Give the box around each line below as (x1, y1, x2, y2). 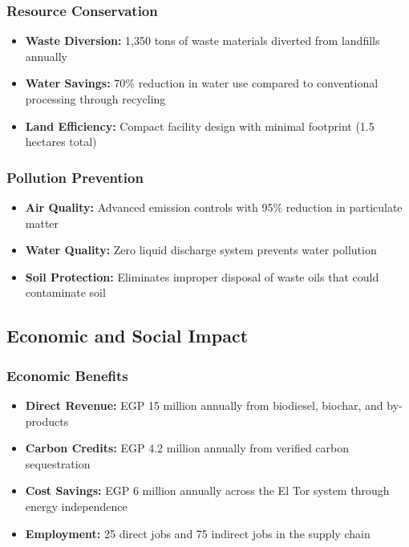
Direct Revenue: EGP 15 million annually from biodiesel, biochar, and (25, 396, 383, 413)
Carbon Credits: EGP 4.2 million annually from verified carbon (25, 440, 350, 456)
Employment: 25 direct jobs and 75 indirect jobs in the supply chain (25, 525, 371, 541)
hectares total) (25, 133, 97, 150)
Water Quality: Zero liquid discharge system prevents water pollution (25, 241, 377, 258)
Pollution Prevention (6, 167, 144, 187)
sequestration (25, 455, 91, 472)
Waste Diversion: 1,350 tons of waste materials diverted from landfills (25, 32, 380, 49)
